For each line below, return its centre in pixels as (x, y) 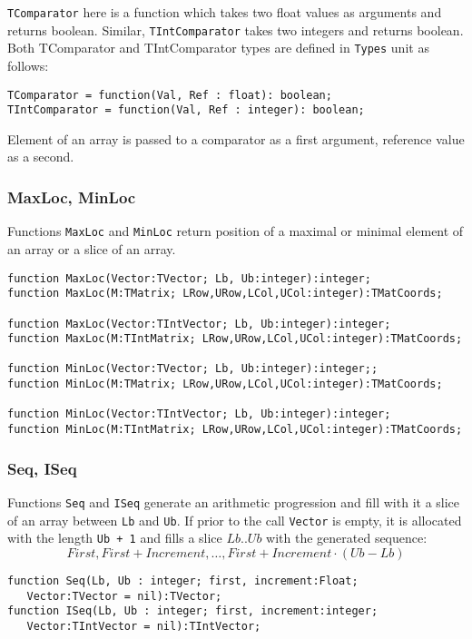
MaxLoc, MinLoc (72, 197)
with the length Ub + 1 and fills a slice (115, 538)
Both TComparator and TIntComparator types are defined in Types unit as (218, 48)
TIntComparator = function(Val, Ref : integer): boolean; (186, 110)
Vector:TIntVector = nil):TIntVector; (144, 626)
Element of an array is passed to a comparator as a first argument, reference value (236, 138)
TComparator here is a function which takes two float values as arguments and (225, 12)
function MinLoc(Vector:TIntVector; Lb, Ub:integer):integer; (199, 414)
